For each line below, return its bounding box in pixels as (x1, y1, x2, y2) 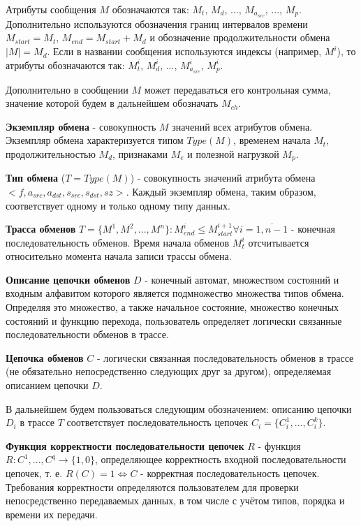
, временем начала (233, 133, 311, 147)
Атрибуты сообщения (6, 2, 96, 16)
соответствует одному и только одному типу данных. (6, 198, 230, 212)
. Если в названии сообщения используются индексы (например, (47, 44, 322, 59)
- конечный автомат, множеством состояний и (145, 272, 339, 286)
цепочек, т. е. (6, 466, 63, 481)
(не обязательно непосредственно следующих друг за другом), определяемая (6, 364, 332, 379)
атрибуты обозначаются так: (6, 57, 125, 72)
